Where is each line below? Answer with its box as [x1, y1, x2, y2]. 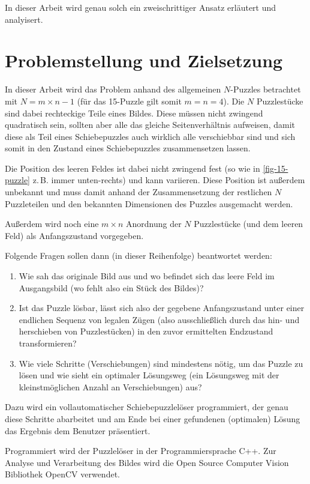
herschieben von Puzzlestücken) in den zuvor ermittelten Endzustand [19, 325, 273, 337]
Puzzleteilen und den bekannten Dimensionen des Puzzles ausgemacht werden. [5, 197, 293, 210]
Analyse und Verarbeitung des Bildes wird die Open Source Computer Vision [5, 456, 289, 468]
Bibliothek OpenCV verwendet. [5, 468, 120, 480]
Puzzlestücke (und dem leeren [194, 217, 303, 230]
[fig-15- [263, 162, 288, 174]
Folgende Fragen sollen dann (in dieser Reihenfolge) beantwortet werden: [5, 249, 272, 262]
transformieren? [19, 337, 77, 349]
